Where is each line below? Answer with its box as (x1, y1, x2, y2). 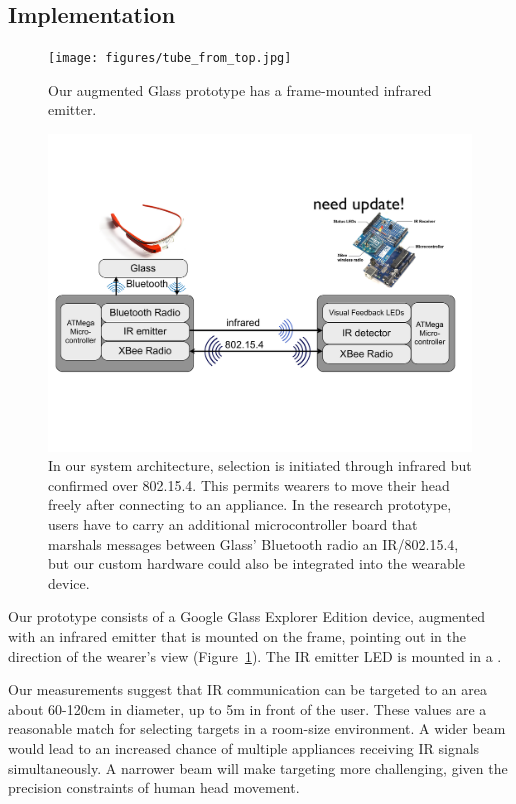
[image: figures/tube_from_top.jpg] (48, 51, 292, 66)
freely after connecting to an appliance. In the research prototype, (48, 494, 452, 515)
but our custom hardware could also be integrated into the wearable (48, 553, 465, 574)
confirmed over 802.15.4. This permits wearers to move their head (48, 474, 450, 495)
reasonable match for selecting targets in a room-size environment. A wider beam (8, 718, 506, 739)
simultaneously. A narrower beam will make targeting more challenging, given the (8, 757, 508, 778)
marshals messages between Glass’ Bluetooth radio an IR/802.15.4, (48, 533, 459, 554)
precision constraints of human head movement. (8, 777, 300, 798)
